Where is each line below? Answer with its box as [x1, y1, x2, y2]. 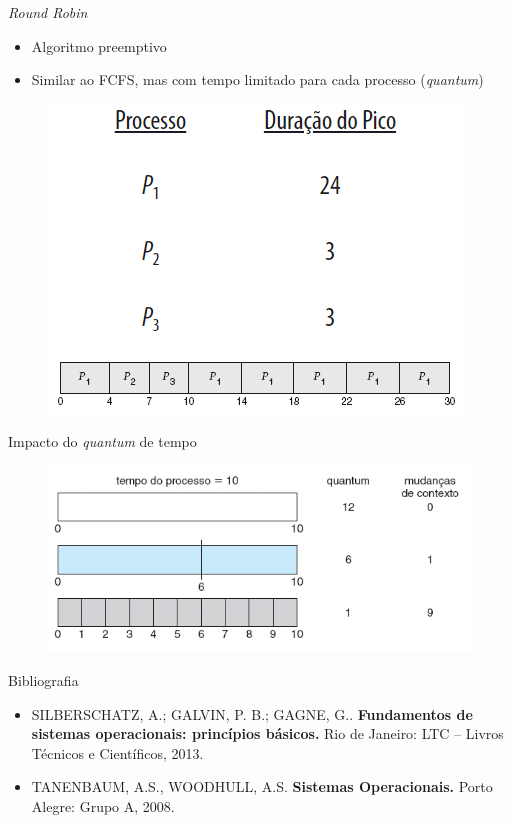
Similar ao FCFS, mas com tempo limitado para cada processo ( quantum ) [31, 69, 484, 90]
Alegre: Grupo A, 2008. [31, 796, 175, 816]
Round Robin [8, 2, 88, 22]
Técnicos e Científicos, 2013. [31, 742, 204, 763]
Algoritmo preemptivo [31, 35, 167, 56]
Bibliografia [8, 670, 79, 691]
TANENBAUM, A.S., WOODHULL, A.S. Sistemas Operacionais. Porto [31, 776, 493, 797]
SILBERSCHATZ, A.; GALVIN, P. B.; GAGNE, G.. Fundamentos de [31, 703, 473, 724]
